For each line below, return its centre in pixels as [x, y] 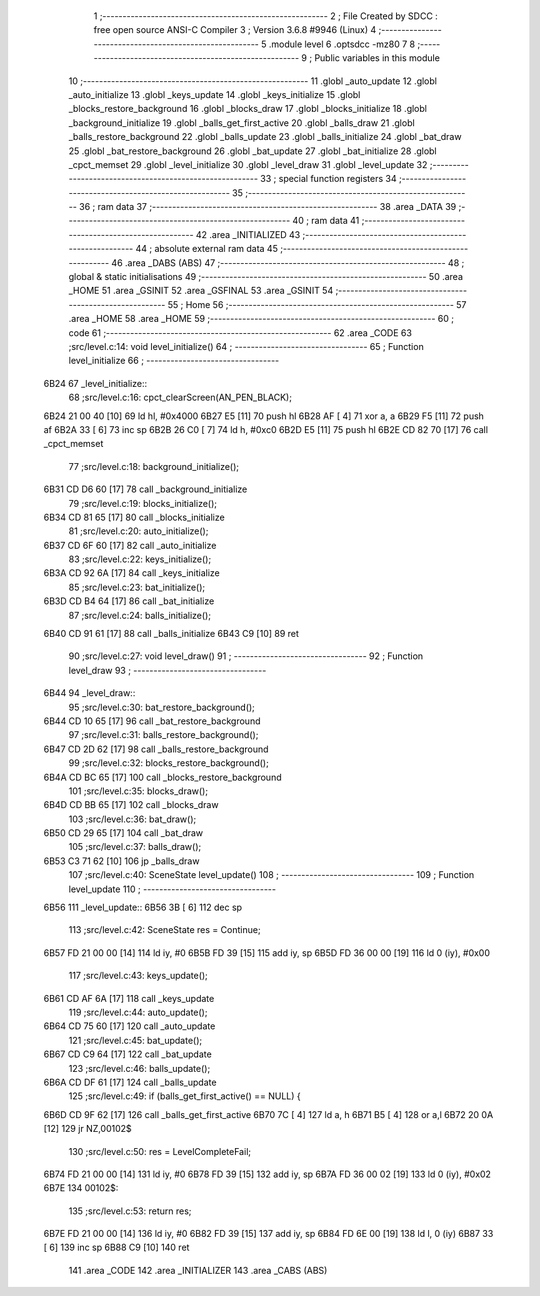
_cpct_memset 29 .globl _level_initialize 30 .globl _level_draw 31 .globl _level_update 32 [248, 164]
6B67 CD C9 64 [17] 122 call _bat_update [127, 1054]
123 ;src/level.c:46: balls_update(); [139, 1068]
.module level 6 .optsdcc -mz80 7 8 [341, 44]
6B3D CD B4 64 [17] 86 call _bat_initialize [129, 601]
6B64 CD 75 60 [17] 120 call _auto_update [129, 1026]
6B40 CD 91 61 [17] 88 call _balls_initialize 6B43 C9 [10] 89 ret [171, 634]
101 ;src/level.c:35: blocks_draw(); [138, 791]
